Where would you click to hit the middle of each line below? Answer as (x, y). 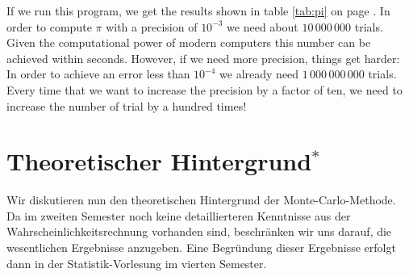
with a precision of (152, 26)
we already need (259, 74)
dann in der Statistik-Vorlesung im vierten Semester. (137, 263)
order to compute (49, 26)
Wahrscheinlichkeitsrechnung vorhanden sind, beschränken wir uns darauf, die (199, 231)
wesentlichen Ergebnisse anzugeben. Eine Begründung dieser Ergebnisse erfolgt (201, 248)
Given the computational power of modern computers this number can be (189, 42)
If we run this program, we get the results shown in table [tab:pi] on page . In (198, 10)
